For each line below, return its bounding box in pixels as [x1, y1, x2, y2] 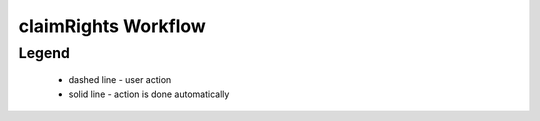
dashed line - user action [68, 74, 172, 86]
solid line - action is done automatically [68, 88, 230, 100]
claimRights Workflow [18, 15, 207, 37]
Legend [18, 44, 70, 62]
